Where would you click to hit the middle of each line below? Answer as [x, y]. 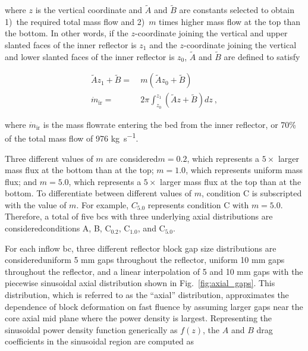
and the [163, 45]
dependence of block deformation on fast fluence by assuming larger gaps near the [154, 306]
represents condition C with [198, 204]
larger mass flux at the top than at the [231, 181]
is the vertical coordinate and [89, 10]
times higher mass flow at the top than [230, 21]
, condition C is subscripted [252, 193]
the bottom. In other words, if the [67, 33]
